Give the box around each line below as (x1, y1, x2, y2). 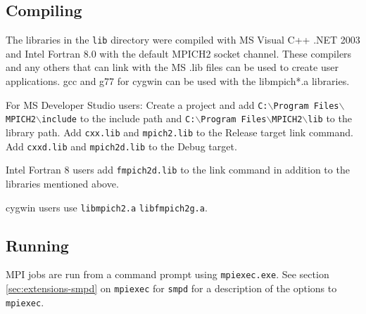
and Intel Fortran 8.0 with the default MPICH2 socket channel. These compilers (6, 46, 352, 60)
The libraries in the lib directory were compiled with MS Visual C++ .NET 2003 (6, 32, 360, 47)
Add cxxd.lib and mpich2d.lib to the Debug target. (6, 138, 237, 153)
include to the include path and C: (41, 111, 196, 126)
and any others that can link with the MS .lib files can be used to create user (6, 60, 339, 74)
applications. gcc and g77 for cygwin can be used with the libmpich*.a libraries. (6, 74, 350, 89)
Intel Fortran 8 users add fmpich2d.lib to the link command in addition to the (6, 162, 350, 177)
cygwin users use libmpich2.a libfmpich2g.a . (6, 199, 208, 214)
